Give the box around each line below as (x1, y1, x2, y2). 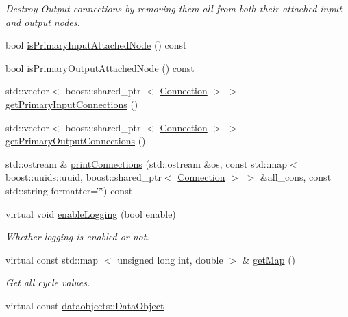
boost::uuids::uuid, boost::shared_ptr (5, 170, 162, 184)
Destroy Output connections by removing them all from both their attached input (5, 1, 342, 15)
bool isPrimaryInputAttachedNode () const (5, 38, 187, 52)
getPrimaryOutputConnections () (5, 134, 146, 148)
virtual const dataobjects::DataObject (5, 298, 164, 312)
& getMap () (242, 252, 296, 266)
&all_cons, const (260, 170, 332, 184)
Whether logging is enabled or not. (5, 229, 149, 244)
